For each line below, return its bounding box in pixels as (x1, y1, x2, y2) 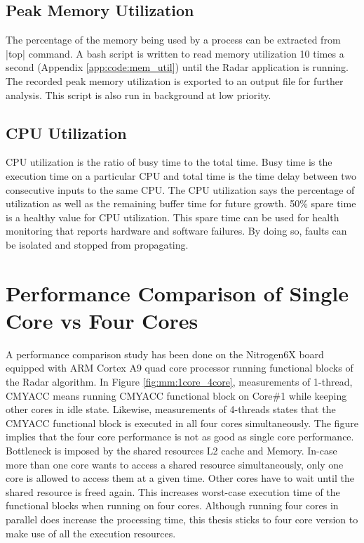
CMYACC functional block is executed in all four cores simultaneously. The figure (6, 415, 358, 430)
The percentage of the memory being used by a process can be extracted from (6, 32, 341, 47)
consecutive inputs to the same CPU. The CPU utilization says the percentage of (6, 182, 355, 197)
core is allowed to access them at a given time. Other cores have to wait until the (6, 471, 354, 485)
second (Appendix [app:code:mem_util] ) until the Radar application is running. (6, 60, 349, 74)
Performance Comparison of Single (6, 278, 349, 307)
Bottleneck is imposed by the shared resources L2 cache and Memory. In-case (6, 443, 337, 457)
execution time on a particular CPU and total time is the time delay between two (6, 168, 357, 183)
